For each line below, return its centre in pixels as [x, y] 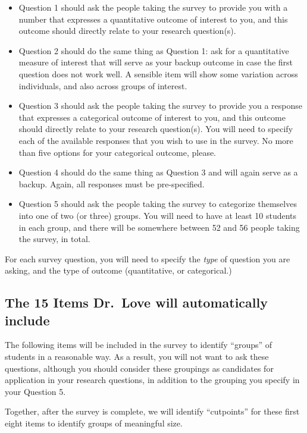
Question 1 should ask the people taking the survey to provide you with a [153, 7]
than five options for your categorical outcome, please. [118, 152]
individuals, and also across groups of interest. [103, 85]
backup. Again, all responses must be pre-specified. [112, 183]
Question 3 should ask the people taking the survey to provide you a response [160, 106]
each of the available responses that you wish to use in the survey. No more [156, 140]
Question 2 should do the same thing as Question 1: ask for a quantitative [154, 50]
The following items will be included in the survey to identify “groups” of [139, 345]
